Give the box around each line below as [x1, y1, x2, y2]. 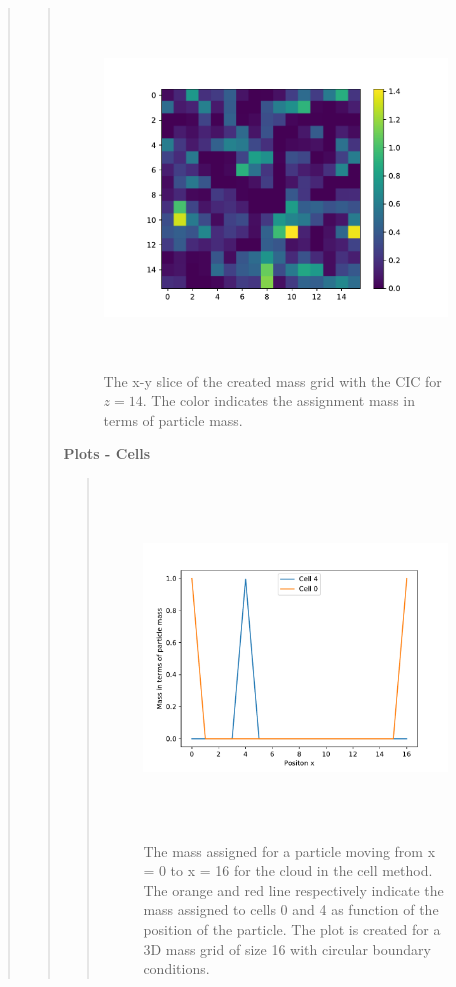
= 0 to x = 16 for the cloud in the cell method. [143, 860, 433, 881]
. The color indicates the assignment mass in [142, 390, 415, 411]
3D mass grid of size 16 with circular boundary [143, 938, 431, 959]
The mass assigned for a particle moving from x [143, 840, 436, 861]
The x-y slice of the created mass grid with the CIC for [103, 370, 442, 391]
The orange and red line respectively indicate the [143, 879, 444, 900]
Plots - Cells [63, 443, 151, 464]
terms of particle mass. [103, 409, 243, 430]
